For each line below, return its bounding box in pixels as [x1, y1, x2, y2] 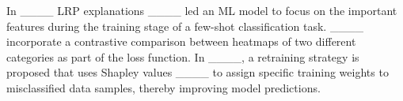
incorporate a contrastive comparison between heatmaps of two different [6, 33, 356, 50]
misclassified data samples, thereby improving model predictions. [6, 79, 321, 95]
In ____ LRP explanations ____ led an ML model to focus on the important [6, 2, 397, 18]
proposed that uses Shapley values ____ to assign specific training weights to [6, 64, 389, 80]
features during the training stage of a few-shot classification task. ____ [6, 17, 363, 34]
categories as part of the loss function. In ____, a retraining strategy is [6, 48, 359, 65]
